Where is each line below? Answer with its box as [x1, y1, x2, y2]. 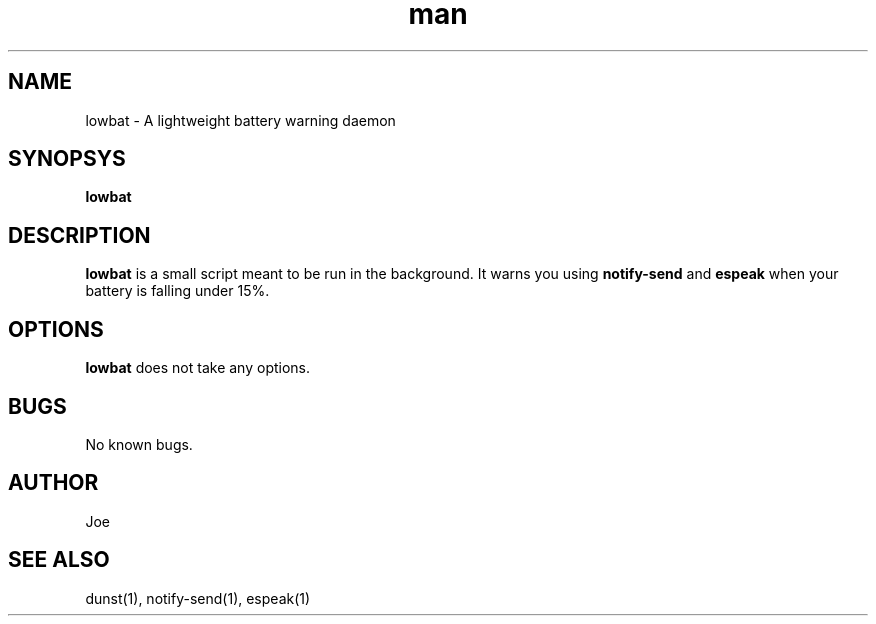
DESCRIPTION [8, 222, 151, 248]
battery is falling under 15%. [85, 282, 270, 300]
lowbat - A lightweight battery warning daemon [85, 111, 396, 129]
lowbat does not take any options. [85, 359, 311, 377]
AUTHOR [8, 470, 99, 496]
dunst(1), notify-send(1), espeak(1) [85, 589, 311, 607]
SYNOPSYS [8, 146, 126, 172]
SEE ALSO [8, 547, 110, 573]
